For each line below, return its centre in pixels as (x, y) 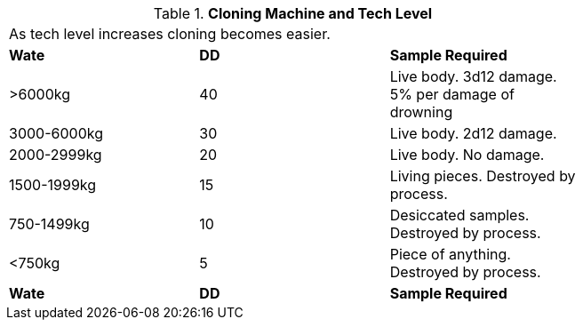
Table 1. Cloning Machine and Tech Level (293, 13)
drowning (421, 112)
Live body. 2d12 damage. (473, 133)
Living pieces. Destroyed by (483, 176)
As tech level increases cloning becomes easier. (170, 34)
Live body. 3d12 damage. (473, 76)
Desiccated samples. (459, 215)
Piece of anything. (450, 254)
